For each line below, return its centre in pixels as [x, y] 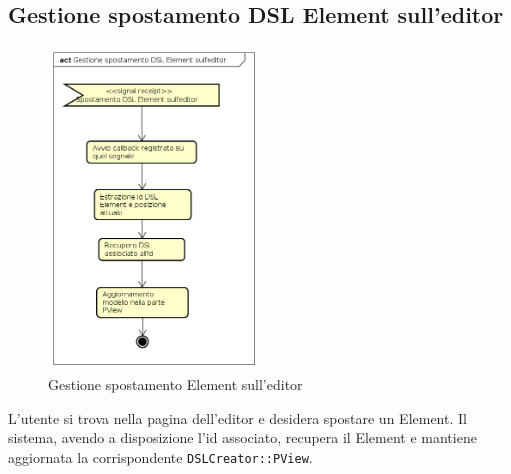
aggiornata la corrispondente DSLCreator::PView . [160, 456]
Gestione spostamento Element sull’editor [175, 383]
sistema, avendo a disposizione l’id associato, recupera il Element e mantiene [242, 437]
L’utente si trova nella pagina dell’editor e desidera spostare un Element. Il [237, 417]
